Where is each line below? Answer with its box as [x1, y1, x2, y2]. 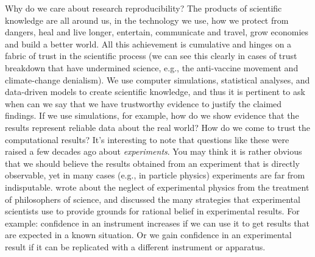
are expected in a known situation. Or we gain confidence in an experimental [5, 228, 292, 241]
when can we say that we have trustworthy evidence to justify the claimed [5, 97, 282, 110]
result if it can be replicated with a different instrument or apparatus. [5, 240, 266, 253]
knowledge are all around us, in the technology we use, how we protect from [5, 13, 289, 26]
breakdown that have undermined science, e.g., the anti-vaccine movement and [5, 61, 299, 74]
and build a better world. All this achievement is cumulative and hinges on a [5, 37, 292, 50]
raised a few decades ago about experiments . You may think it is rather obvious [5, 145, 302, 158]
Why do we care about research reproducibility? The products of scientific [5, 2, 282, 14]
